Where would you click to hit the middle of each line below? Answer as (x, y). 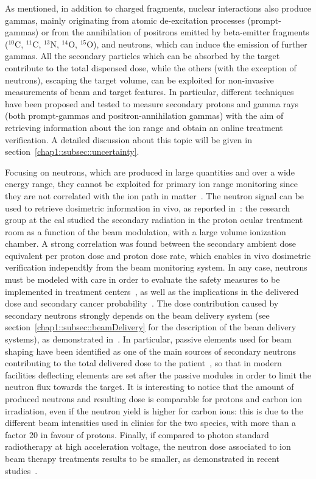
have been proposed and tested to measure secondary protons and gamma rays (152, 103)
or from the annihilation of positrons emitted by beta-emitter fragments (175, 32)
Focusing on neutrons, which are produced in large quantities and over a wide (150, 172)
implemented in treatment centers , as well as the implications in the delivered (152, 291)
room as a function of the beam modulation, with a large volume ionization (146, 231)
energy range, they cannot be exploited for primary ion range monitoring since (152, 184)
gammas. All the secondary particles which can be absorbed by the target (142, 56)
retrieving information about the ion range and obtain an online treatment (144, 127)
